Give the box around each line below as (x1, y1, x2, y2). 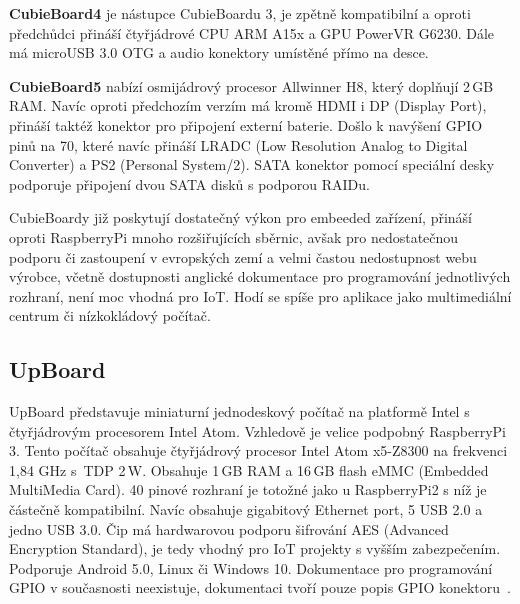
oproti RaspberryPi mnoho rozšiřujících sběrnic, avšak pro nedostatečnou (9, 226, 459, 247)
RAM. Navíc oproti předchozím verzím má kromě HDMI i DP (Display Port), (9, 95, 487, 116)
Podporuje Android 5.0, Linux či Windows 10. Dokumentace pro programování (9, 557, 493, 578)
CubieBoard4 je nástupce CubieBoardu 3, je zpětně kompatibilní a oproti (9, 3, 471, 23)
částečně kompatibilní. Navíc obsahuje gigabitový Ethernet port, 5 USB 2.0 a (9, 499, 483, 520)
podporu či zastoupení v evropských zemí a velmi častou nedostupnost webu (9, 246, 477, 267)
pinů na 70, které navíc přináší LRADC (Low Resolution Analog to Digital (9, 134, 468, 155)
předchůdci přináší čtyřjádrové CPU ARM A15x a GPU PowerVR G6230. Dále (9, 22, 495, 43)
